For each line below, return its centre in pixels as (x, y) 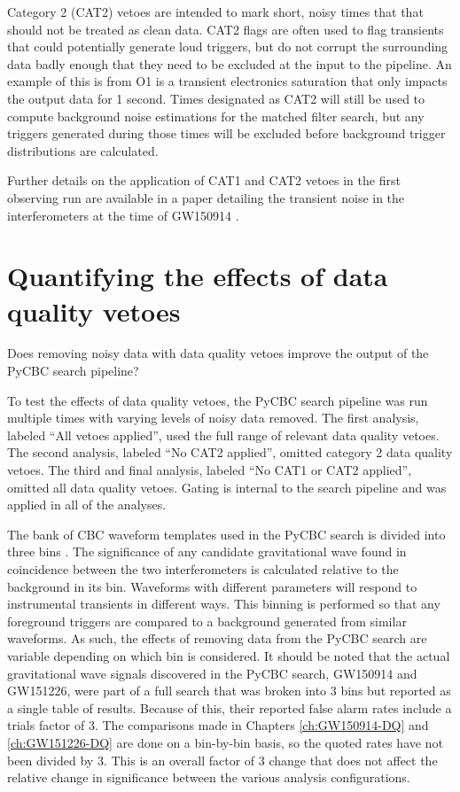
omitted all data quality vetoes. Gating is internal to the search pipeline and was (227, 487)
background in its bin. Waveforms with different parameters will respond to (212, 586)
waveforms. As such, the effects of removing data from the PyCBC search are (217, 638)
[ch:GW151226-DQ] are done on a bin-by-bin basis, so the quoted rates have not (225, 742)
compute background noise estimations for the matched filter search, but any (216, 116)
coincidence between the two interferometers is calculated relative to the (203, 568)
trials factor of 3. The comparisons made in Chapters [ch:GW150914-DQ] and (218, 725)
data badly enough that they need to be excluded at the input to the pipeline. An (230, 63)
